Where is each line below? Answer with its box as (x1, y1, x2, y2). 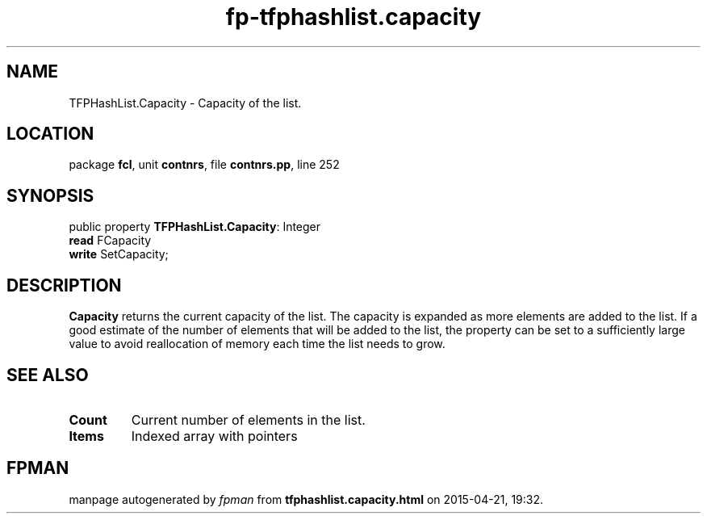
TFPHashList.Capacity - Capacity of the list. (69, 95, 302, 110)
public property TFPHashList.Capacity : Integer (69, 220, 321, 234)
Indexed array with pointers (131, 427, 298, 444)
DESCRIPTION (6, 275, 122, 296)
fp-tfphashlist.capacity (225, 3, 482, 31)
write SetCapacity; (69, 247, 169, 262)
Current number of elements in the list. (131, 411, 366, 428)
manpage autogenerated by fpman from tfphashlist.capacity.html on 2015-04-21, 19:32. (69, 492, 544, 506)
